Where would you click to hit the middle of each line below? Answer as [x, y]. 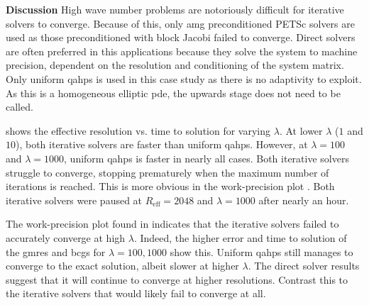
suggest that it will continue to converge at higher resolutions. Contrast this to [177, 279]
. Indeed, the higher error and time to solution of [240, 237]
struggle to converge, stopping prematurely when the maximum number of [167, 172]
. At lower [301, 130]
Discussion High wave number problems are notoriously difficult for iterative [175, 9]
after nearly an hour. [304, 200]
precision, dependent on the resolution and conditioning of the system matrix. [175, 65]
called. [20, 107]
